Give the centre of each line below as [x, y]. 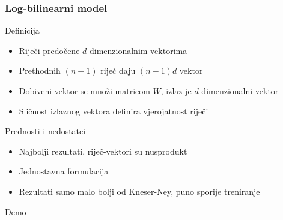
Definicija [22, 30]
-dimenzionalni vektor [239, 91]
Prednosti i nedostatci [45, 131]
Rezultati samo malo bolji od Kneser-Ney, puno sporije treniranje [139, 191]
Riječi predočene [49, 50]
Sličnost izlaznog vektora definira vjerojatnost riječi [114, 111]
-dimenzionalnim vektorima [137, 50]
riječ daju [118, 70]
